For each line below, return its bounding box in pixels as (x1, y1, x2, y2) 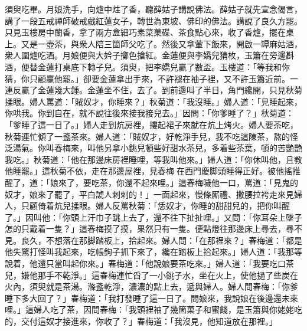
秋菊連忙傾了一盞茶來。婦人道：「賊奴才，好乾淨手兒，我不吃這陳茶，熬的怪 (5, 130, 298, 142)
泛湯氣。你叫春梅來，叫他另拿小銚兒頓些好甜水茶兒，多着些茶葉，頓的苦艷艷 (5, 142, 302, 154)
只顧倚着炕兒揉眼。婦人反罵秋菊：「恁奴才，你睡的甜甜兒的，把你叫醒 (21, 199, 290, 212)
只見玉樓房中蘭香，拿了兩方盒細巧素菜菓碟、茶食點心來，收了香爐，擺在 (5, 26, 286, 38)
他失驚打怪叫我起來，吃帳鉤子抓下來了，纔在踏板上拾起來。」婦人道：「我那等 (5, 245, 302, 258)
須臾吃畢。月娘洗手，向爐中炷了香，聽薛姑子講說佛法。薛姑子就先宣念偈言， (5, 3, 302, 15)
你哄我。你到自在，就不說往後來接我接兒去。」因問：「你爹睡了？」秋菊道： (5, 107, 294, 119)
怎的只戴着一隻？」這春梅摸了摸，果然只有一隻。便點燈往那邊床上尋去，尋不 (5, 222, 302, 235)
